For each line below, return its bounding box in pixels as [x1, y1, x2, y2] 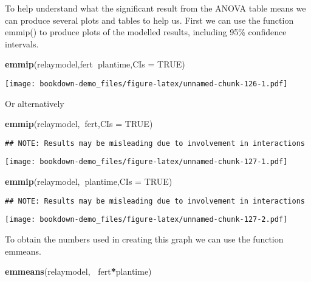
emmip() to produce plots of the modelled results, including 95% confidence [5, 26, 287, 38]
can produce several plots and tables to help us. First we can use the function [5, 13, 294, 26]
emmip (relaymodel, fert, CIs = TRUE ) [5, 117, 153, 130]
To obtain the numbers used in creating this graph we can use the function [5, 233, 284, 246]
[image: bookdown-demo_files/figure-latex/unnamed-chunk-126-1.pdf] [5, 79, 288, 88]
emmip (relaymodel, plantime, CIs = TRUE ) [5, 175, 173, 188]
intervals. [5, 37, 39, 50]
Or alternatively [5, 97, 64, 109]
